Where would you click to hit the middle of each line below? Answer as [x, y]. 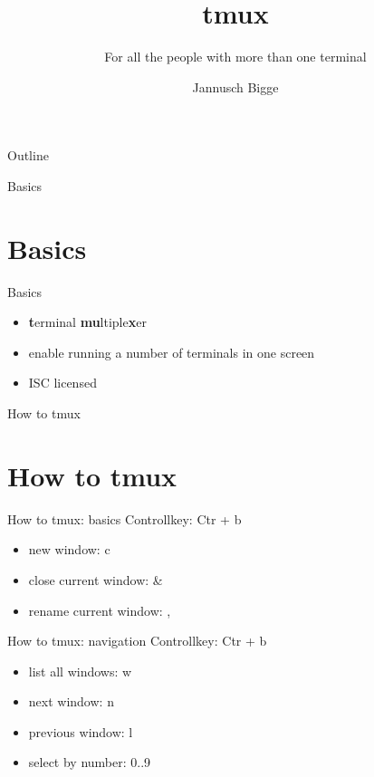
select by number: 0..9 [90, 762]
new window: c [69, 549]
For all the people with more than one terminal [235, 57]
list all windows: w [80, 671]
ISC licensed [62, 383]
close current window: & [96, 579]
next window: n [71, 701]
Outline [28, 155]
